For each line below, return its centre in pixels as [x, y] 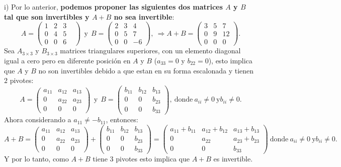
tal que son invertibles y [47, 16]
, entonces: [122, 119]
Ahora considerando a [38, 119]
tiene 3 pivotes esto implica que [141, 159]
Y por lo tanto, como [36, 159]
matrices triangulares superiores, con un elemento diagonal [150, 51]
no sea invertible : [144, 16]
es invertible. [233, 159]
